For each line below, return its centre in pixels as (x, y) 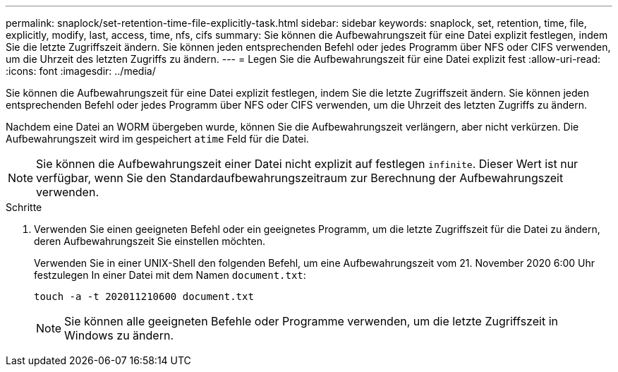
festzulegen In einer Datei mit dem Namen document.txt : (170, 275)
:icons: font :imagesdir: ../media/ (81, 71)
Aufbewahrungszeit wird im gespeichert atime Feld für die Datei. (157, 139)
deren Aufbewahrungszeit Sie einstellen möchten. (150, 241)
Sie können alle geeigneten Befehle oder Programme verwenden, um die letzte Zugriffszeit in (311, 321)
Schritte (24, 207)
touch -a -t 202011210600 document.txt (144, 296)
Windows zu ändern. (119, 335)
